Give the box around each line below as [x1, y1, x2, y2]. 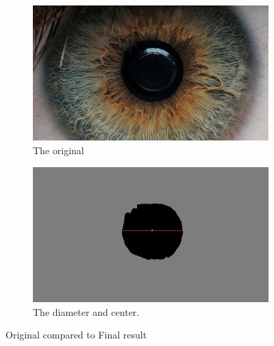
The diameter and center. [33, 304, 140, 319]
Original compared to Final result [5, 328, 147, 342]
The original [33, 143, 84, 158]
